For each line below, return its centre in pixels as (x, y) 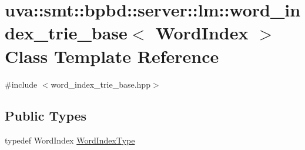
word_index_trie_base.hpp (100, 84)
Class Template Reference (112, 56)
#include (21, 84)
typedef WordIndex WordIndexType (70, 140)
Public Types (46, 116)
